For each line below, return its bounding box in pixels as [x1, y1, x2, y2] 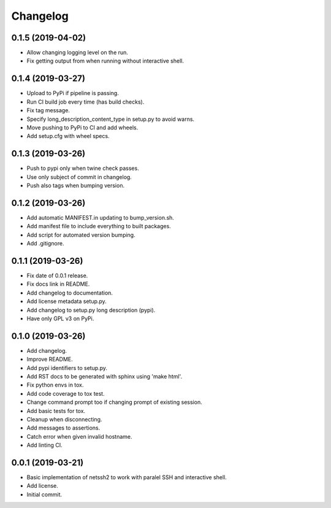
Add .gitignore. [26, 240, 64, 247]
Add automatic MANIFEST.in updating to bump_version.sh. [26, 214, 175, 221]
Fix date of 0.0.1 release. [26, 272, 88, 279]
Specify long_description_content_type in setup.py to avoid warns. [26, 115, 195, 123]
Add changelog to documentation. [26, 289, 113, 296]
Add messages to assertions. [26, 424, 101, 432]
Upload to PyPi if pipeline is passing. [26, 90, 119, 97]
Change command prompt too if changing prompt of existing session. [26, 399, 202, 406]
